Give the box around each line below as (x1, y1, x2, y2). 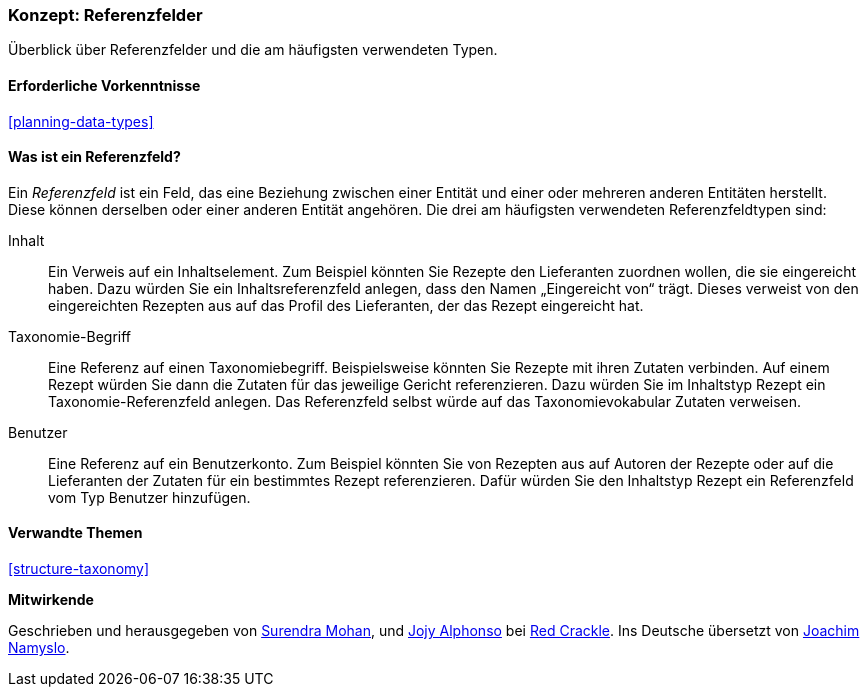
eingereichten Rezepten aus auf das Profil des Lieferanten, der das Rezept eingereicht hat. (48, 296, 644, 314)
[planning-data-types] (8, 112, 154, 130)
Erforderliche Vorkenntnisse (8, 76, 201, 94)
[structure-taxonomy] (8, 560, 150, 578)
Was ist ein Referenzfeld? (8, 148, 181, 166)
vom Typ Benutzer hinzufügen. (48, 488, 251, 506)
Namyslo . (8, 639, 70, 657)
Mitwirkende (8, 591, 94, 609)
